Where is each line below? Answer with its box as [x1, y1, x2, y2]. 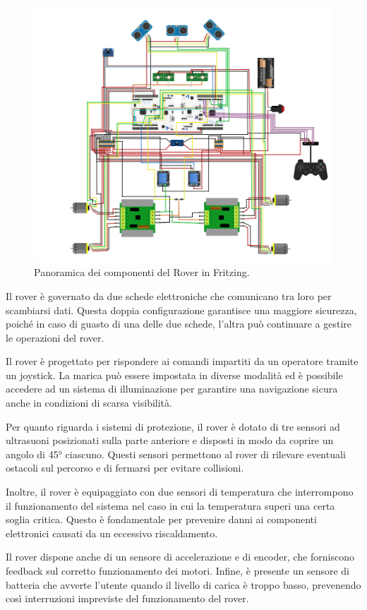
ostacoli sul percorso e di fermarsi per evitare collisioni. [6, 460, 244, 475]
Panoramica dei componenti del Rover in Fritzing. [34, 265, 250, 280]
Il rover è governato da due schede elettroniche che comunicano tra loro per [6, 288, 332, 303]
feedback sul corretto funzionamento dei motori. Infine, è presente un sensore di [6, 563, 349, 578]
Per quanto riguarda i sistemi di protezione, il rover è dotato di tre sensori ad [6, 419, 340, 433]
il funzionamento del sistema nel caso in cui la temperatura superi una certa [6, 498, 335, 513]
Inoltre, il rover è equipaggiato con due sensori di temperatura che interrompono [6, 484, 354, 499]
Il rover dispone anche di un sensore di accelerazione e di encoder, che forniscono [6, 549, 355, 564]
